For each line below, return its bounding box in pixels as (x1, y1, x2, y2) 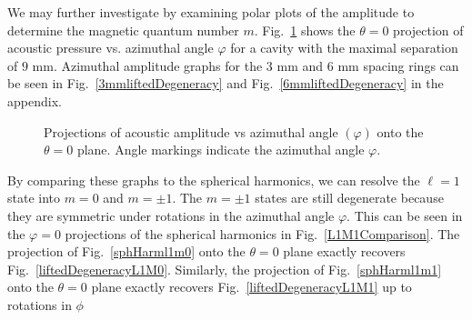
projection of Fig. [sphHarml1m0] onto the (7, 242, 246, 261)
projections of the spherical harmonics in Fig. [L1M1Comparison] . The (65, 224, 460, 243)
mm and (276, 55, 324, 75)
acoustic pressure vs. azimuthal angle (7, 38, 214, 57)
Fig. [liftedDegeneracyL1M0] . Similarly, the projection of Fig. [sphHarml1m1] (7, 259, 442, 278)
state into (7, 188, 61, 207)
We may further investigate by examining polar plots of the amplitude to (7, 3, 415, 21)
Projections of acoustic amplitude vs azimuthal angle (44, 122, 338, 141)
